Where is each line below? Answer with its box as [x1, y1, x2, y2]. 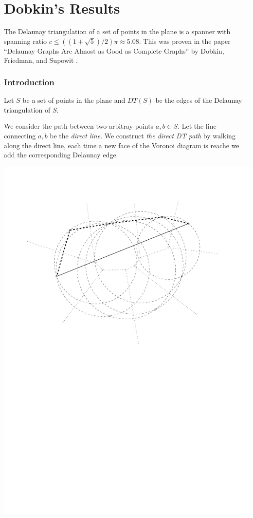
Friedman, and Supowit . [4, 55, 78, 65]
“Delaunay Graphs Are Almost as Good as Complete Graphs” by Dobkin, [4, 45, 224, 56]
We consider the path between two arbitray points [4, 121, 154, 131]
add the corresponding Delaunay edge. [4, 150, 118, 160]
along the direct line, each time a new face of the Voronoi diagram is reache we [4, 140, 239, 150]
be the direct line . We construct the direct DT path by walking [50, 130, 235, 140]
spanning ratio [4, 36, 47, 46]
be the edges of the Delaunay [155, 95, 242, 105]
